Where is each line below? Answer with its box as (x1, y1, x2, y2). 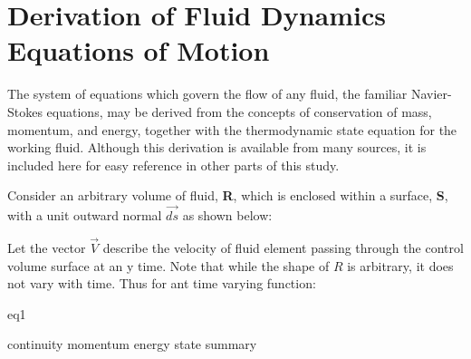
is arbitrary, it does (347, 256, 454, 275)
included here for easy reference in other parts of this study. (7, 155, 340, 174)
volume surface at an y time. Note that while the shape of (7, 256, 330, 275)
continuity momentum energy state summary (7, 335, 257, 354)
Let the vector (7, 238, 86, 257)
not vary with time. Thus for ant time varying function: (7, 274, 316, 293)
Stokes (7, 102, 43, 121)
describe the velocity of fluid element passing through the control (102, 238, 464, 257)
